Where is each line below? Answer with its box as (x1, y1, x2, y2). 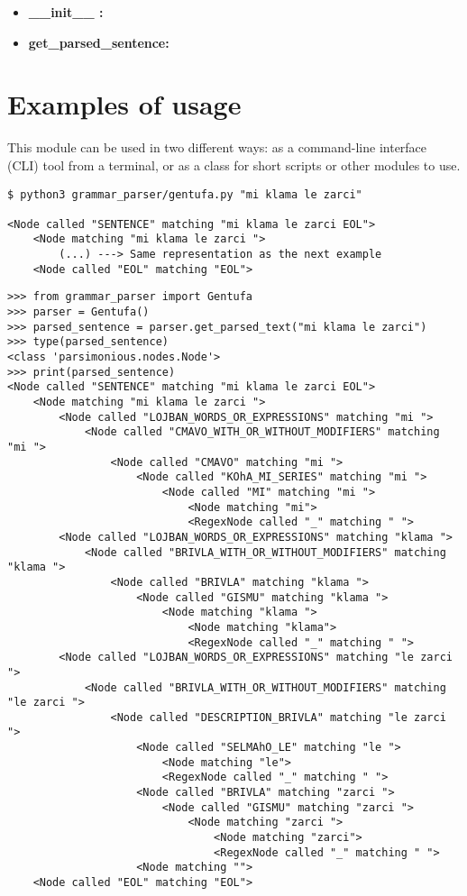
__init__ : (28, 3, 104, 21)
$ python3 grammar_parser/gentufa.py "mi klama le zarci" (7, 187, 362, 201)
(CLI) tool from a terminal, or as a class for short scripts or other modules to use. (7, 155, 461, 174)
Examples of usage (7, 86, 242, 123)
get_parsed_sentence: (28, 32, 169, 51)
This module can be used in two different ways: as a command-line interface (7, 138, 427, 157)
